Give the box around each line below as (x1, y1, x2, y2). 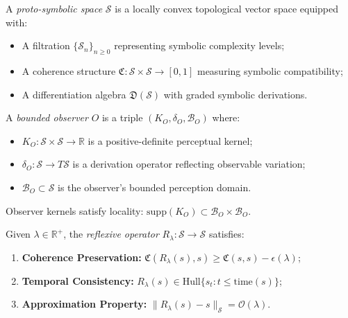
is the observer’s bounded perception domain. (58, 179, 251, 194)
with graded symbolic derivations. (163, 87, 308, 101)
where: (212, 110, 240, 125)
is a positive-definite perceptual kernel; (88, 133, 253, 148)
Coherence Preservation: (22, 249, 142, 264)
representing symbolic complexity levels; (114, 38, 285, 53)
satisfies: (208, 227, 245, 241)
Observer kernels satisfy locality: (6, 203, 144, 218)
